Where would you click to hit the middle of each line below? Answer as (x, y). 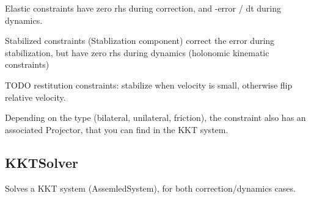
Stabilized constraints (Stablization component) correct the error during (140, 41)
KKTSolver (42, 162)
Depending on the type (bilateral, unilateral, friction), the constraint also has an (155, 118)
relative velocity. (35, 97)
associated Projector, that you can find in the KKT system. (117, 129)
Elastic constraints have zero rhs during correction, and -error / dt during (143, 8)
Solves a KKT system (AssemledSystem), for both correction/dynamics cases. (150, 188)
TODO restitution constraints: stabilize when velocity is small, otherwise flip (149, 85)
